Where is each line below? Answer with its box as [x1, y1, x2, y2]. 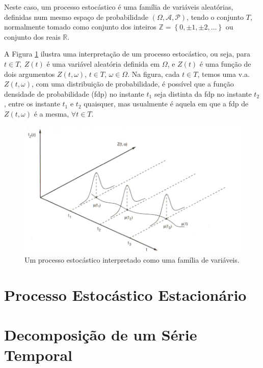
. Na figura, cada [127, 68, 180, 79]
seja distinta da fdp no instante [154, 88, 252, 99]
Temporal [4, 344, 73, 365]
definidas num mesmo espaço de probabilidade [4, 11, 148, 22]
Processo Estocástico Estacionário [4, 285, 247, 305]
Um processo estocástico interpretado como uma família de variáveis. [24, 254, 240, 265]
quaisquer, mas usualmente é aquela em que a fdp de [84, 98, 249, 109]
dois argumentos [4, 68, 55, 79]
